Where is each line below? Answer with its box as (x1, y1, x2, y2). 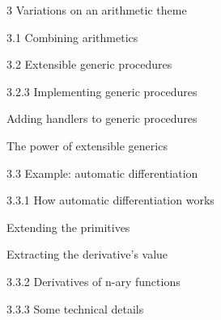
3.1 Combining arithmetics (6, 28, 138, 45)
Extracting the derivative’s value (6, 246, 168, 263)
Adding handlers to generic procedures (6, 110, 198, 127)
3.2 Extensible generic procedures (6, 56, 172, 73)
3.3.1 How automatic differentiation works (6, 192, 215, 208)
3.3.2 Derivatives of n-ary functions (6, 272, 181, 289)
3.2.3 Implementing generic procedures (6, 82, 198, 99)
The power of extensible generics (6, 137, 168, 154)
